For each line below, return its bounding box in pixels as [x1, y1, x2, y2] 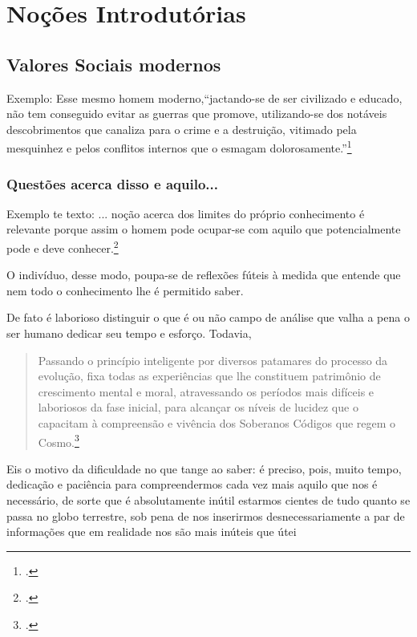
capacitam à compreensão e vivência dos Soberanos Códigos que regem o [38, 415, 396, 432]
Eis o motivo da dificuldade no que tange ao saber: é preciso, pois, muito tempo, [6, 460, 402, 477]
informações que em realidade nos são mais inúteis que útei [6, 523, 297, 540]
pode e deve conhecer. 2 [6, 237, 119, 256]
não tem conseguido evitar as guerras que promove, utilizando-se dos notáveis [6, 105, 387, 122]
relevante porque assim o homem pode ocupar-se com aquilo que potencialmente [6, 221, 401, 237]
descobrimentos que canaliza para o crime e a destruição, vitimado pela [6, 120, 357, 137]
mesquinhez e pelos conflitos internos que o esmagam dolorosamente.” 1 [6, 137, 352, 156]
